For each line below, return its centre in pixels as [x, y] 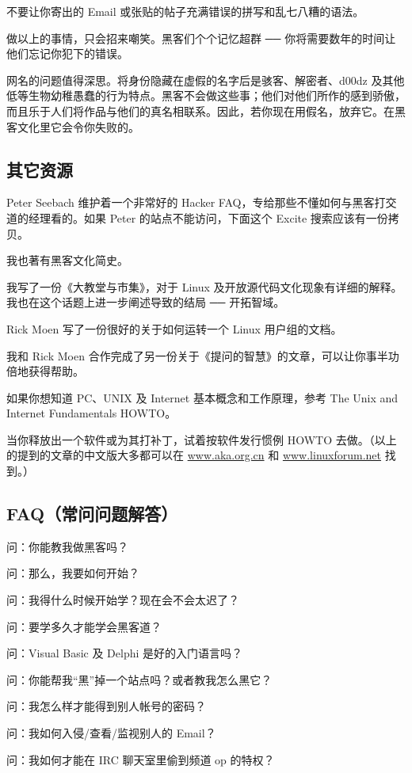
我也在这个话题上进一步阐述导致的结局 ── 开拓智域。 [146, 302]
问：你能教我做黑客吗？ [67, 546]
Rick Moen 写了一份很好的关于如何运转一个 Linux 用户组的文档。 [174, 328]
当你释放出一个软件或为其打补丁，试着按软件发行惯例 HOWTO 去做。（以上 [202, 439]
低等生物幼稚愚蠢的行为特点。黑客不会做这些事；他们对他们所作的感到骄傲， [206, 95]
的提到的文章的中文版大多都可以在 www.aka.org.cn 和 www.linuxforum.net [194, 455]
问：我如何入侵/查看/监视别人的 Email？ [111, 733]
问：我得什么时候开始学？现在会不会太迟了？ [123, 600]
